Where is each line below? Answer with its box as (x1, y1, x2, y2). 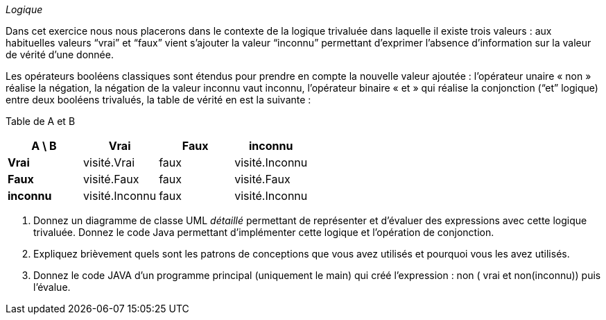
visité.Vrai (83, 155, 135, 169)
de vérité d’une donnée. (6, 49, 114, 60)
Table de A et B (6, 115, 76, 127)
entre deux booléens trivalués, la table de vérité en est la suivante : (6, 94, 311, 106)
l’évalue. (33, 281, 71, 293)
